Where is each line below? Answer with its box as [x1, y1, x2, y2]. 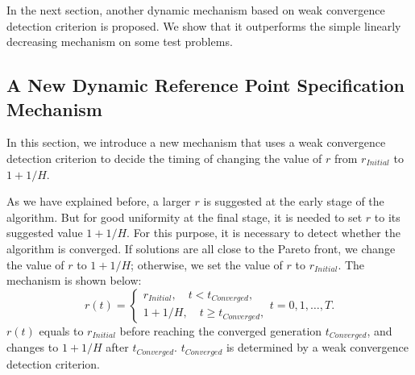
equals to [39, 322, 84, 339]
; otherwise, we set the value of [131, 256, 283, 273]
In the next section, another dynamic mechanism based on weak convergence [6, 2, 385, 18]
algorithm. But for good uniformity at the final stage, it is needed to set [6, 208, 363, 225]
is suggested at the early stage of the [203, 193, 384, 210]
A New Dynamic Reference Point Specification [6, 73, 405, 98]
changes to [6, 339, 59, 356]
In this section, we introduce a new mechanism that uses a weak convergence [6, 134, 386, 151]
